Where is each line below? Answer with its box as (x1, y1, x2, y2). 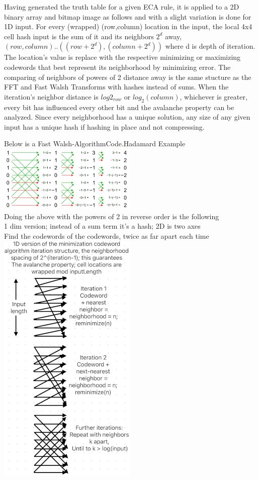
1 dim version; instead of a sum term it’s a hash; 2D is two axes (4, 221, 201, 231)
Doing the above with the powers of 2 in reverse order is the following (4, 211, 219, 221)
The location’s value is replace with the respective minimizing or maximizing (4, 52, 241, 62)
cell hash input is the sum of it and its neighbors (4, 31, 154, 41)
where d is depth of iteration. (165, 41, 255, 51)
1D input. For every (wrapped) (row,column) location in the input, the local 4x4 (4, 21, 252, 32)
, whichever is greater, (180, 91, 247, 102)
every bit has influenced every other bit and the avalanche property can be (4, 102, 234, 112)
